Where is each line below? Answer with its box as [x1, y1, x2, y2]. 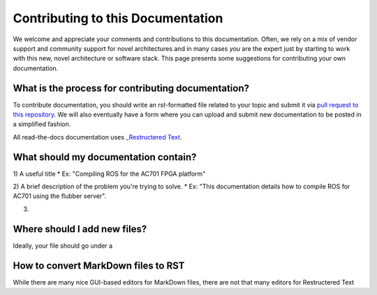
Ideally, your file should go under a [13, 241, 113, 250]
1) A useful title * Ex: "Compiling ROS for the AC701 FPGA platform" [13, 169, 206, 178]
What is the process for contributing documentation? [13, 82, 249, 94]
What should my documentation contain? [13, 151, 197, 163]
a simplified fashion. [13, 120, 71, 128]
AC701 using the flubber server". [13, 192, 107, 200]
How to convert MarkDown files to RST [13, 259, 185, 271]
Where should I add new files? [13, 223, 147, 235]
